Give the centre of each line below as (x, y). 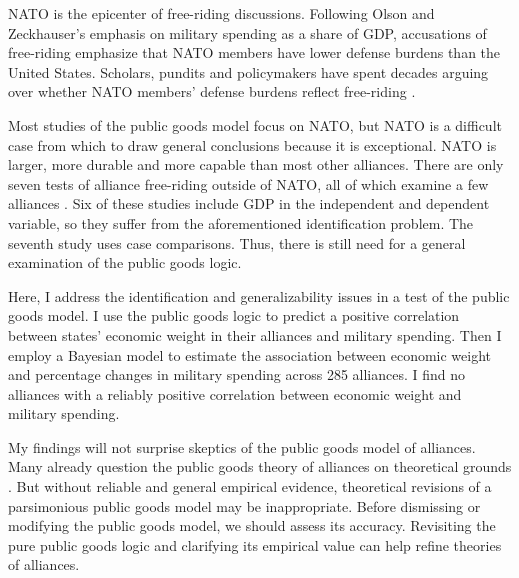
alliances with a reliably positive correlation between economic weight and (235, 393)
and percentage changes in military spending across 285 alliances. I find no (237, 374)
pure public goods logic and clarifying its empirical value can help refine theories (255, 544)
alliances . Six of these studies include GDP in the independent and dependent (249, 203)
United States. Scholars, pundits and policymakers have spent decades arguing (248, 71)
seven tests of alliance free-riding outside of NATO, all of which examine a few (248, 183)
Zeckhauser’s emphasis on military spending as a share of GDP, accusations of (247, 32)
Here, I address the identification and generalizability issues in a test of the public (259, 295)
